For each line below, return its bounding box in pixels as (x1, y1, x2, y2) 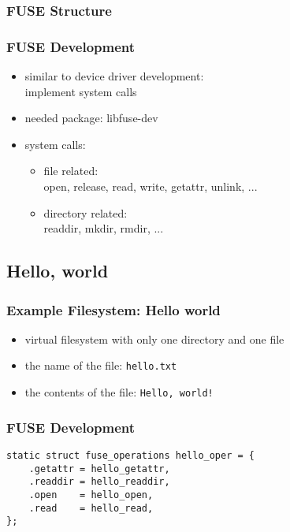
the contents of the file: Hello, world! (24, 384, 214, 400)
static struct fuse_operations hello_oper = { (6, 449, 255, 461)
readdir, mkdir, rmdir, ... (43, 220, 164, 236)
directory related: (43, 204, 128, 221)
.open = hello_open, (28, 489, 154, 500)
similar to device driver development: (24, 68, 204, 84)
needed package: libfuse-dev (24, 110, 158, 126)
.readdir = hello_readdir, (28, 476, 170, 488)
